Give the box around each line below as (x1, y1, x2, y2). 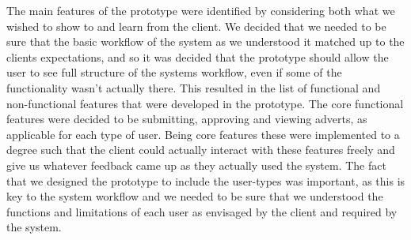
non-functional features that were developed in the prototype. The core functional (6, 95, 404, 111)
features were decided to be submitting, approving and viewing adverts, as (6, 111, 367, 127)
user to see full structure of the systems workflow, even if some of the (6, 64, 342, 81)
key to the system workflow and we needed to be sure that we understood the (6, 188, 383, 204)
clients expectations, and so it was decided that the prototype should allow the (6, 48, 389, 65)
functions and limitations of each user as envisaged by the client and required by (6, 203, 398, 219)
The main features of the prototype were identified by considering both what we (6, 2, 395, 18)
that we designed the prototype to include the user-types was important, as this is (6, 172, 405, 189)
